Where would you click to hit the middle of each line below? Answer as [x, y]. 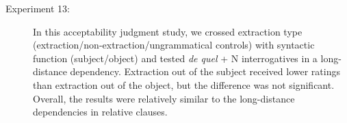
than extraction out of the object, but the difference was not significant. [184, 84]
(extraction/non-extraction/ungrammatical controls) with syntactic [174, 45]
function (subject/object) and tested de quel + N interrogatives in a [175, 58]
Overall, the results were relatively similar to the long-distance [164, 98]
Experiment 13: [38, 8]
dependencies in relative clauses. [100, 112]
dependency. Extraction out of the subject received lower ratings [205, 71]
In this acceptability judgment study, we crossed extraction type [168, 31]
